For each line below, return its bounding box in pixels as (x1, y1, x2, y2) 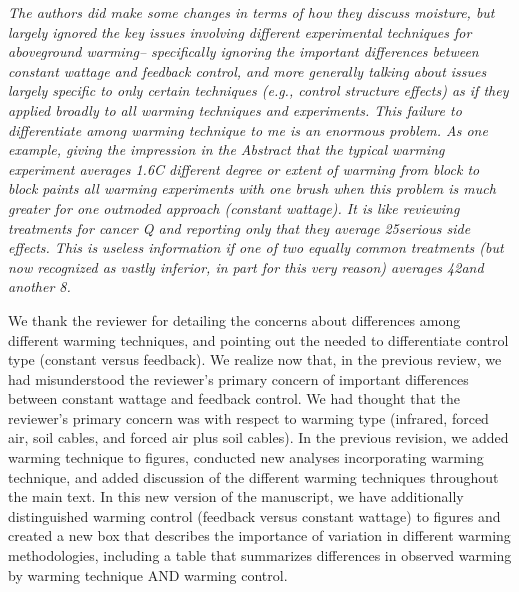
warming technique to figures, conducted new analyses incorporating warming (8, 447, 484, 468)
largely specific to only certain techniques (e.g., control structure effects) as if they (8, 80, 509, 101)
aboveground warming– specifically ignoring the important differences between (8, 41, 479, 62)
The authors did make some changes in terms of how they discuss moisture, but (8, 2, 495, 22)
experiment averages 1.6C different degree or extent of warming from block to (8, 158, 480, 179)
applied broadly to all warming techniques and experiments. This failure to (8, 99, 462, 120)
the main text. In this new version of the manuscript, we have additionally (8, 486, 464, 507)
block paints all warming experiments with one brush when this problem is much (8, 178, 496, 199)
